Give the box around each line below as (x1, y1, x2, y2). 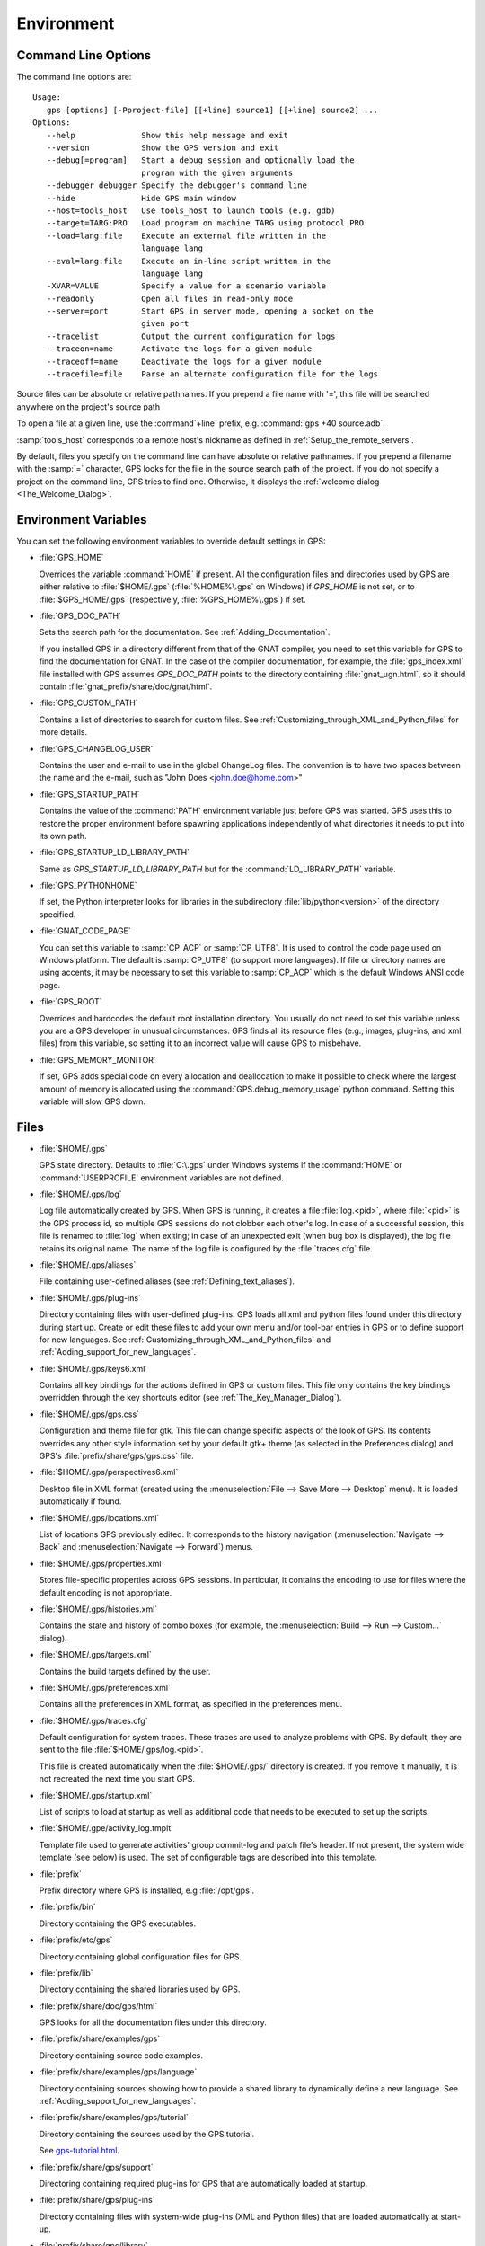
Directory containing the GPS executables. (39, 1918, 197, 1929)
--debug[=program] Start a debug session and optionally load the (46, 155, 355, 165)
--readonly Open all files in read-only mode (46, 293, 294, 304)
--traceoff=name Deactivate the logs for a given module (46, 356, 322, 367)
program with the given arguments (140, 167, 294, 178)
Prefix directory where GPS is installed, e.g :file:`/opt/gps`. (39, 1885, 255, 1896)
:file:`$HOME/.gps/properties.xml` (39, 1558, 164, 1569)
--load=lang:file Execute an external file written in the (46, 230, 327, 241)
